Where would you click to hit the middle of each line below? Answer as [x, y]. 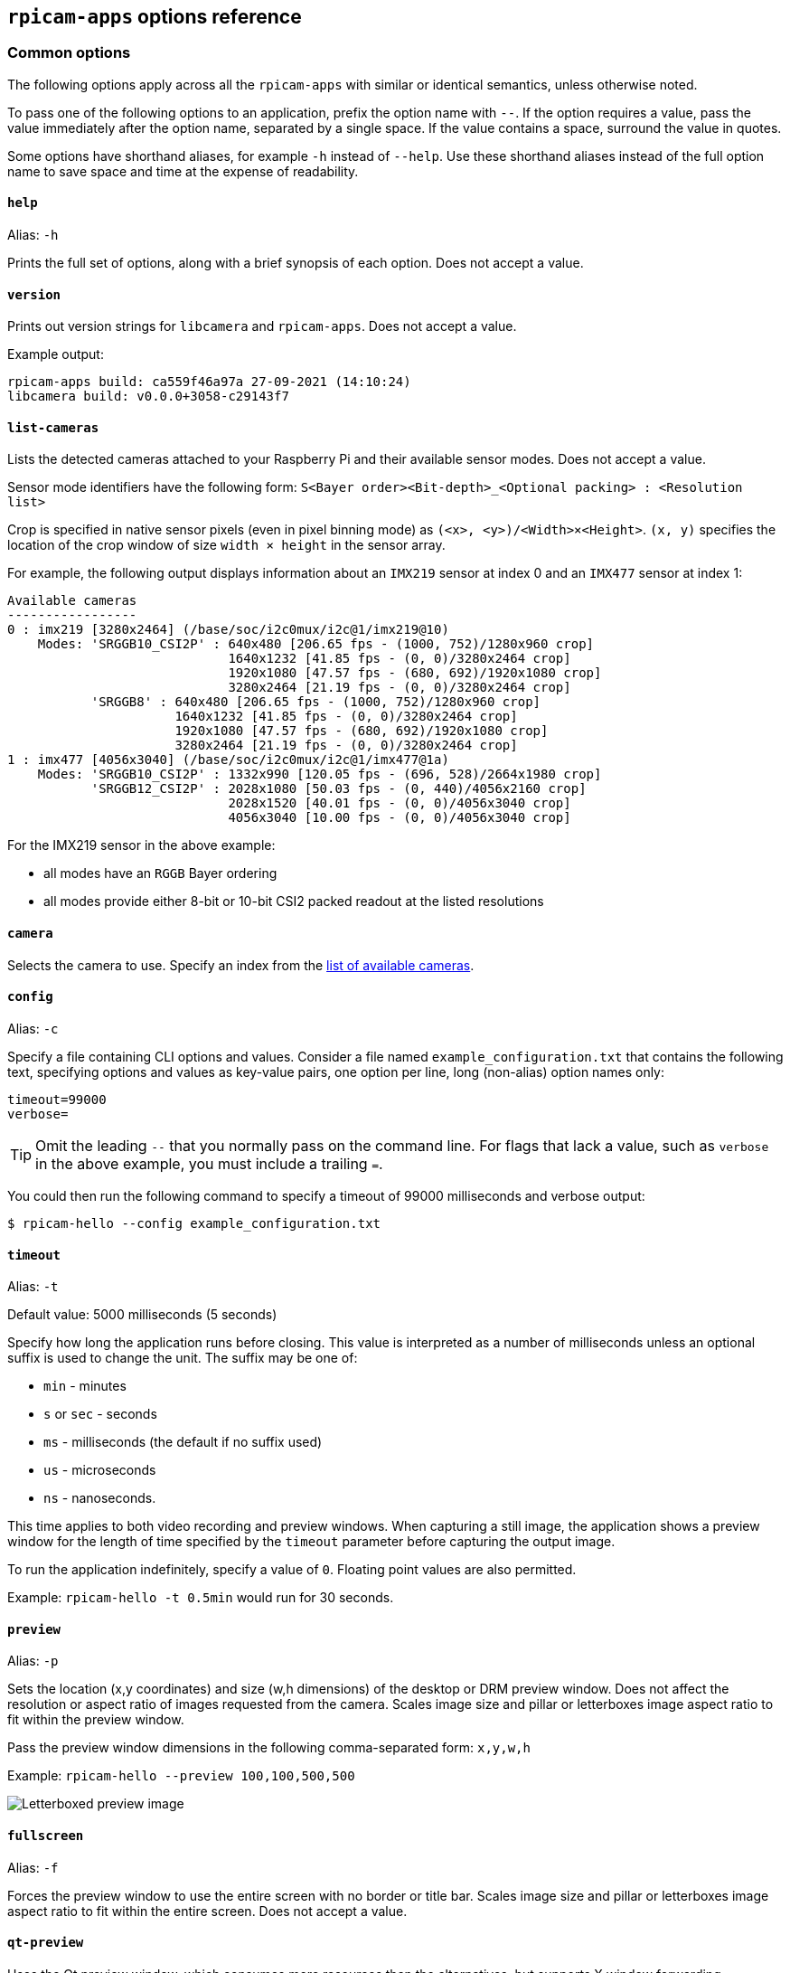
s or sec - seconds [100, 1414]
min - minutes [85, 1386]
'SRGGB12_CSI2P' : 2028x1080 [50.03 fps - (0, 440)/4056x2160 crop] [339, 789]
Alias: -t [33, 1287]
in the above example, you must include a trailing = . [209, 1163]
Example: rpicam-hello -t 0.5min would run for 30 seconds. [201, 1598]
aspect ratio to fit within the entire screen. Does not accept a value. [207, 1911]
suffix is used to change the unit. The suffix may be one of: [183, 1358]
